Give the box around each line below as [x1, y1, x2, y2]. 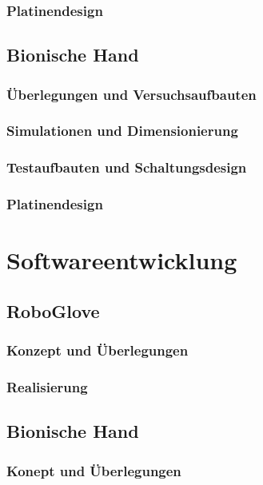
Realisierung [6, 376, 88, 396]
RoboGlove [6, 298, 100, 323]
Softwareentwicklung [6, 244, 237, 276]
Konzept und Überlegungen [6, 340, 189, 360]
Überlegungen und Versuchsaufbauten [6, 84, 257, 104]
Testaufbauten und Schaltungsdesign [6, 157, 247, 177]
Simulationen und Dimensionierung [6, 121, 238, 141]
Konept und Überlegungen [6, 460, 181, 480]
